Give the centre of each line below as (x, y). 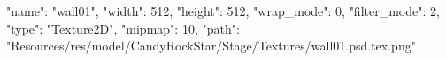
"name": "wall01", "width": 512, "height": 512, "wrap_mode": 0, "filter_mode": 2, (223, 11)
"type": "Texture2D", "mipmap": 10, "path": (123, 28)
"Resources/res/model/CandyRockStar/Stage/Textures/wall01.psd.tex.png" (211, 46)
